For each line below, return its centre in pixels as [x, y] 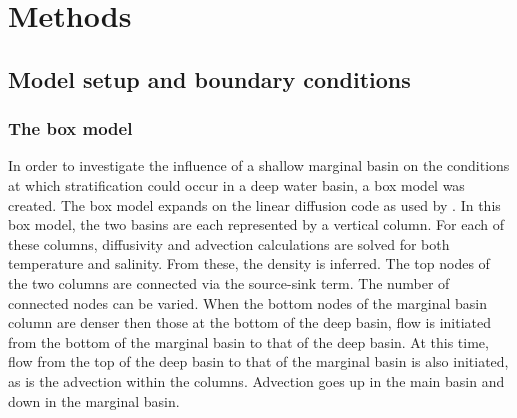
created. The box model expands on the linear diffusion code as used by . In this [254, 204]
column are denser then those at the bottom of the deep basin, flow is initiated [249, 322]
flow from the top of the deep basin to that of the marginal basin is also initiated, [258, 361]
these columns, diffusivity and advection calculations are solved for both [229, 243]
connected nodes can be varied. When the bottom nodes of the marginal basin [248, 302]
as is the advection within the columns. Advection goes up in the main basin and [256, 380]
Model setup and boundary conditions [209, 78]
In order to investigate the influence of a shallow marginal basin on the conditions [259, 165]
